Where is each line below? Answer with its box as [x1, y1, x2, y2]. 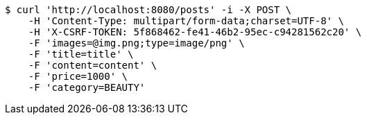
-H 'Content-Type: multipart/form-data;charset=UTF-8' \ [28, 15, 344, 26]
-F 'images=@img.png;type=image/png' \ [28, 37, 245, 49]
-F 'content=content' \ [28, 60, 157, 71]
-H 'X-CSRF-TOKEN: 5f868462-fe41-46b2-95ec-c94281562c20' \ [28, 26, 362, 37]
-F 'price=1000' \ [28, 71, 128, 82]
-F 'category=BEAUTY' [28, 82, 146, 93]
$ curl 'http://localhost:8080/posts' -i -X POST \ [5, 4, 292, 15]
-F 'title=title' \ [28, 49, 134, 60]
